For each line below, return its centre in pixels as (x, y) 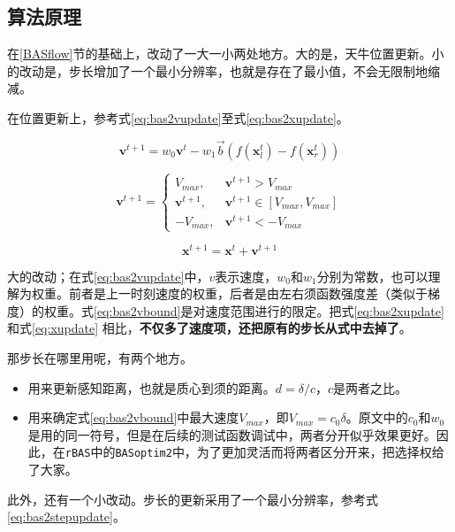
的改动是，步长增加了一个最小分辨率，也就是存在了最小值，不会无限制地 (217, 70)
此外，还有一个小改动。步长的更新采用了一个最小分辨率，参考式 (193, 499)
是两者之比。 (371, 387)
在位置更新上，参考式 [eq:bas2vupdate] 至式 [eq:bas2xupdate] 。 (178, 117)
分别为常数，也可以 (372, 276)
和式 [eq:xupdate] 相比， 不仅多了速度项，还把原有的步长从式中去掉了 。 (209, 328)
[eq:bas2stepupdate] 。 (66, 517)
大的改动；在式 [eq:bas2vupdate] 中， (108, 276)
